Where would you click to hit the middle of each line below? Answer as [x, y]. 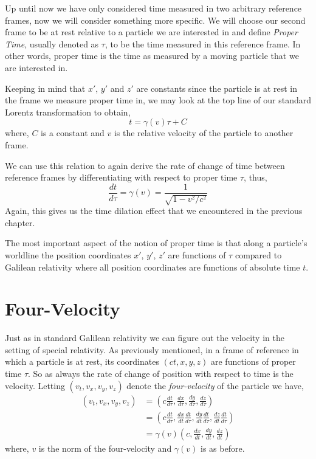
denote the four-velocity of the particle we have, [215, 385]
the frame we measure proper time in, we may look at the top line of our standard [158, 100]
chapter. [20, 222]
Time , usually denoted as [52, 43]
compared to [258, 254]
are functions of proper [253, 361]
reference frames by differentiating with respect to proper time [121, 177]
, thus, [256, 177]
